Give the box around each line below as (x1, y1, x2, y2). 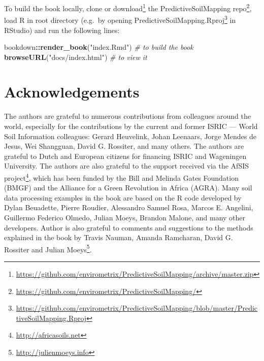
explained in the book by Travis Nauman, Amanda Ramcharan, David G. (4, 232, 233, 243)
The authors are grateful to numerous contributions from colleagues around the (4, 111, 251, 121)
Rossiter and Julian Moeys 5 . (4, 242, 92, 254)
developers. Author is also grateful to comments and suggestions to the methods (4, 222, 253, 233)
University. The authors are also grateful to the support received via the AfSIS (4, 160, 249, 171)
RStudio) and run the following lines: (4, 24, 120, 35)
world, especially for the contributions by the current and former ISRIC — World (4, 121, 258, 131)
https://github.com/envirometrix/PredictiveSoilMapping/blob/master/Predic (16, 303, 258, 313)
